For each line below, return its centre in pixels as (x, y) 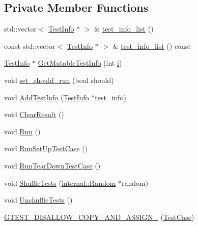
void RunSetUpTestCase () (46, 148)
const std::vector (30, 46)
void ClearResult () (34, 114)
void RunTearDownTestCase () (52, 165)
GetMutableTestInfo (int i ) (80, 63)
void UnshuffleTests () (38, 200)
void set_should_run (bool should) (59, 80)
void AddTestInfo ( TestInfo (47, 97)
